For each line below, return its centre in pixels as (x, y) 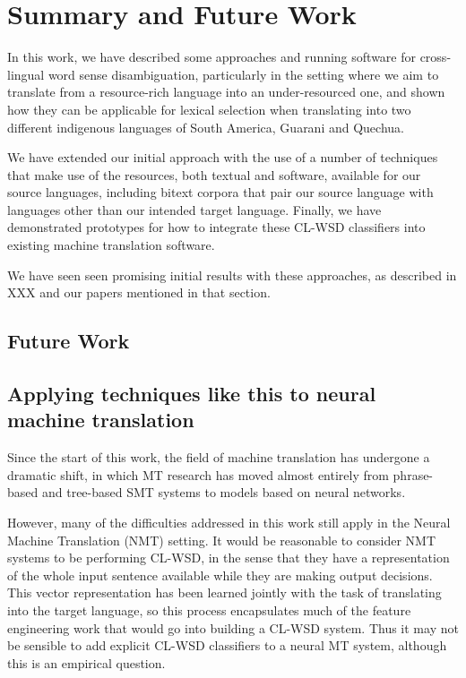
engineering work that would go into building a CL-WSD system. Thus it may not (233, 627)
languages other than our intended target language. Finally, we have (194, 209)
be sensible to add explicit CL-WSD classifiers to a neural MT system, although (227, 645)
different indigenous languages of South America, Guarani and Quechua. (206, 127)
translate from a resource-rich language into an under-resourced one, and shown (226, 92)
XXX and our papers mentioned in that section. (139, 292)
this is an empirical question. (86, 662)
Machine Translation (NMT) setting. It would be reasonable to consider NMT (221, 540)
